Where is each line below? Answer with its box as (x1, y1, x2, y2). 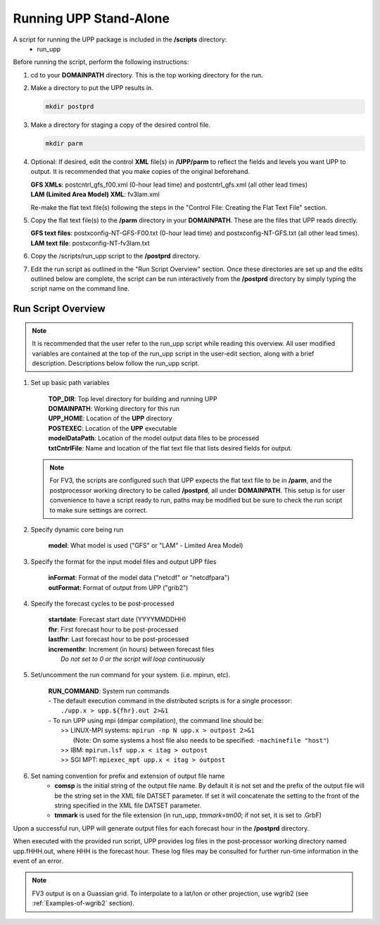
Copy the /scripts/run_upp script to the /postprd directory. (30, 252, 201, 260)
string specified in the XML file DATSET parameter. (54, 801, 202, 810)
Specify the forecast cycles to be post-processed (30, 599, 175, 608)
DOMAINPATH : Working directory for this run (48, 405, 179, 413)
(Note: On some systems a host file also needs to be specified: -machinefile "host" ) (72, 736, 329, 744)
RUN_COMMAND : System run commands (48, 686, 170, 695)
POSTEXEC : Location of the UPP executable (48, 424, 177, 432)
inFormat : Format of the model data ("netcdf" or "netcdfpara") (48, 574, 230, 582)
